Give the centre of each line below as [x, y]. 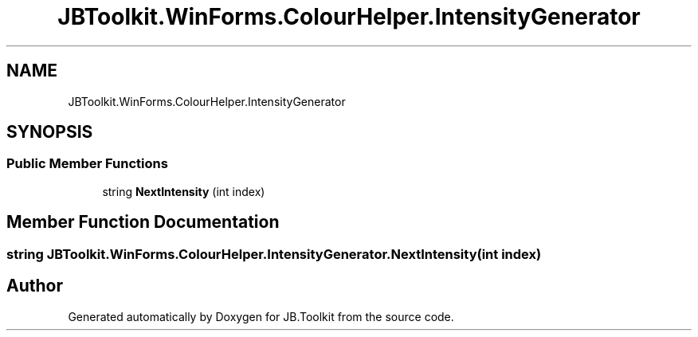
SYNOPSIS [50, 132]
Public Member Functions [87, 164]
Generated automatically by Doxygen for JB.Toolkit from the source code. [261, 316]
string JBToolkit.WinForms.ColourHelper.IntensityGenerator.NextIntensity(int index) [274, 254]
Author [35, 286]
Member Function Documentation [143, 222]
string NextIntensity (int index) [184, 191]
